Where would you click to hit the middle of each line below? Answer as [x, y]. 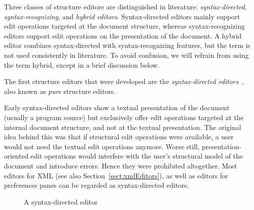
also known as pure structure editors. [60, 91]
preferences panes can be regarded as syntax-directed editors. [97, 185]
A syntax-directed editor [61, 201]
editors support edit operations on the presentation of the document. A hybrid [123, 35]
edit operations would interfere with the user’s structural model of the [137, 156]
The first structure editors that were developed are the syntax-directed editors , [124, 81]
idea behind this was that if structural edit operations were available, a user [119, 137]
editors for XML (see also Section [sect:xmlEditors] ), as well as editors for [116, 175]
